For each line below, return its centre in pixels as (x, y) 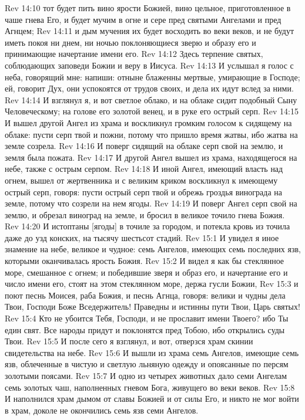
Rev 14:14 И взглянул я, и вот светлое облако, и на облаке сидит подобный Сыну (151, 99)
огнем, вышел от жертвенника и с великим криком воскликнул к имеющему (141, 180)
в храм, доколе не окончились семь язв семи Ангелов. (102, 410)
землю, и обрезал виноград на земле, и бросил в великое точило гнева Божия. (145, 214)
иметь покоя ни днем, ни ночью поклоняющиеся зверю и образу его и (130, 42)
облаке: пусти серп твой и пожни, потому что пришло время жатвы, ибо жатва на (151, 134)
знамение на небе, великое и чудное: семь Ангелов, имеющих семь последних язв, (153, 249)
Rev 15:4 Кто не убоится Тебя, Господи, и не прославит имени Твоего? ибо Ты (147, 318)
